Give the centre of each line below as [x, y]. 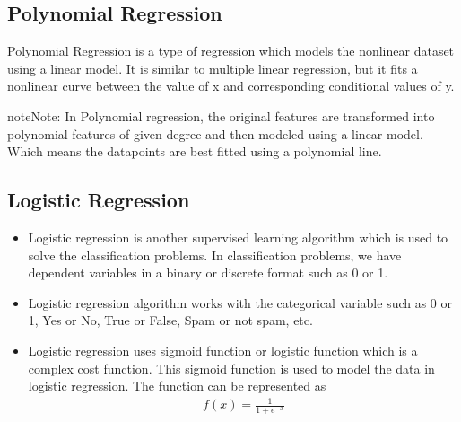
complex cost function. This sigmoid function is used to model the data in [231, 368]
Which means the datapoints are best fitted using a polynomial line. [195, 151]
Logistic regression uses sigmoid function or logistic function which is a [223, 350]
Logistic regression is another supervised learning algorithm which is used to [238, 237]
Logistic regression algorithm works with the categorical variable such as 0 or [240, 302]
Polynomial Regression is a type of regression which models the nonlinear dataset [231, 51]
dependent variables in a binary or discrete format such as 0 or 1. [208, 273]
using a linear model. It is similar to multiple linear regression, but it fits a [213, 68]
